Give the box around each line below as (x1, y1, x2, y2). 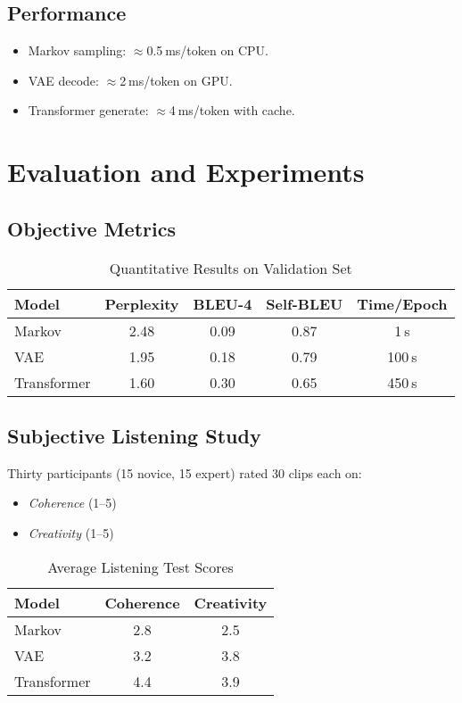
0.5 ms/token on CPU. (146, 41, 268, 60)
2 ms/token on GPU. (120, 70, 233, 89)
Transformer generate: (28, 101, 149, 120)
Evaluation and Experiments (7, 153, 365, 190)
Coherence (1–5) (28, 493, 117, 512)
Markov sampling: (28, 41, 127, 60)
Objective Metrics (7, 214, 176, 242)
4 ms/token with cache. (169, 101, 295, 120)
